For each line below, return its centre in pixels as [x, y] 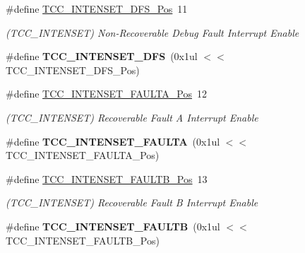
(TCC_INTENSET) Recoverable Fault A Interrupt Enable [132, 117]
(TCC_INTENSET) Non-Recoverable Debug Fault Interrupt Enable [152, 32]
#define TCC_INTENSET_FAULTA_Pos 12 [106, 94]
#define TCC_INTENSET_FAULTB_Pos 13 [107, 178]
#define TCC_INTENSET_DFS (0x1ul [102, 56]
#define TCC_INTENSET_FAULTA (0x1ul [113, 141]
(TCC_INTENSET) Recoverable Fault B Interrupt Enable [132, 202]
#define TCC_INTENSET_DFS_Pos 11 [97, 8]
